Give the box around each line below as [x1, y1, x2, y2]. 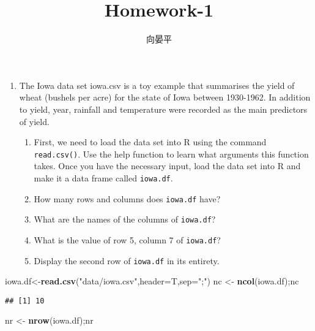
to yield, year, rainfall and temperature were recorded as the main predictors [19, 102, 308, 115]
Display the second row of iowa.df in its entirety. [34, 254, 220, 267]
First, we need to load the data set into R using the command [34, 135, 267, 148]
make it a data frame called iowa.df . [34, 171, 173, 184]
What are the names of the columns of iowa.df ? [34, 213, 216, 226]
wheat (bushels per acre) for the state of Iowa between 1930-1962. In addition [19, 91, 311, 104]
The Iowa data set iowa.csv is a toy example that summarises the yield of [19, 78, 295, 91]
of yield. [19, 115, 50, 127]
